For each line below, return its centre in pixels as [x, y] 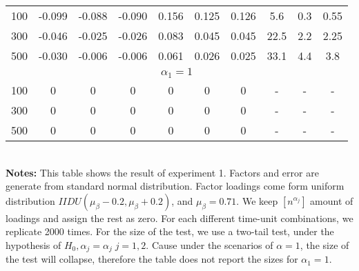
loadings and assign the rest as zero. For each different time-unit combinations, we [179, 218]
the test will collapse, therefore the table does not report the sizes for [152, 259]
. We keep [257, 200]
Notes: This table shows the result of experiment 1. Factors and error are [162, 172]
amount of [332, 200]
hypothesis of [33, 244]
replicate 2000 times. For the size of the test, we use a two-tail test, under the [170, 231]
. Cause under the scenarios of [210, 244]
